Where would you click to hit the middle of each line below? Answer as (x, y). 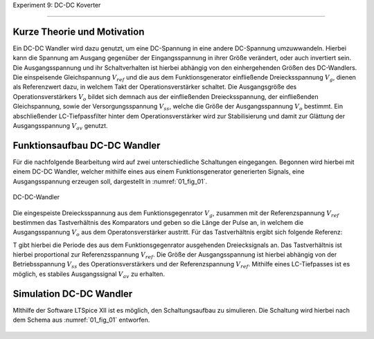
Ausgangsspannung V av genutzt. (60, 127)
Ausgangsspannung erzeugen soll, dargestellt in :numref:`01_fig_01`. (110, 181)
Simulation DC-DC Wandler (73, 294)
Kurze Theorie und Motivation (79, 31)
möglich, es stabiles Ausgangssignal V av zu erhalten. (89, 275)
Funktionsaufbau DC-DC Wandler (87, 145)
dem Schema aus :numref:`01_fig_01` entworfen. (81, 320)
